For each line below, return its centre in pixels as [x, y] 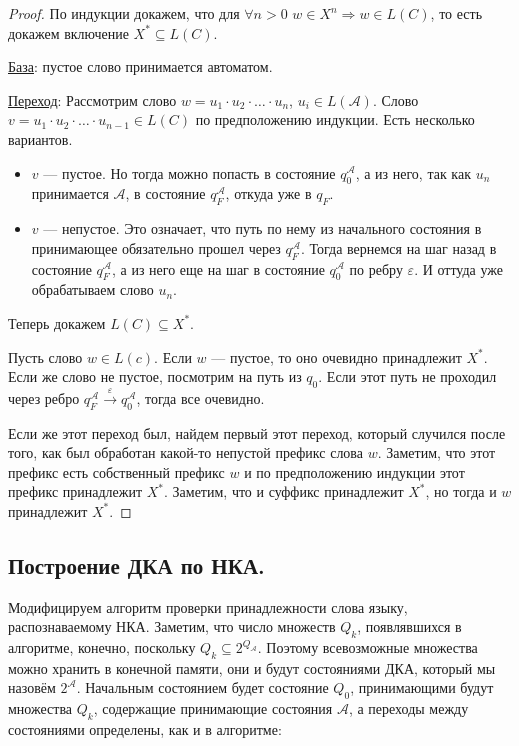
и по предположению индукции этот [354, 471]
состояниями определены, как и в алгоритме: [145, 729]
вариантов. [40, 138]
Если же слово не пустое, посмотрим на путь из [155, 376]
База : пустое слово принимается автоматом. [140, 66]
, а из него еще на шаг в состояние [218, 268]
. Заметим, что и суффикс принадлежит [284, 491]
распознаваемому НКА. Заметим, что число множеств [172, 626]
